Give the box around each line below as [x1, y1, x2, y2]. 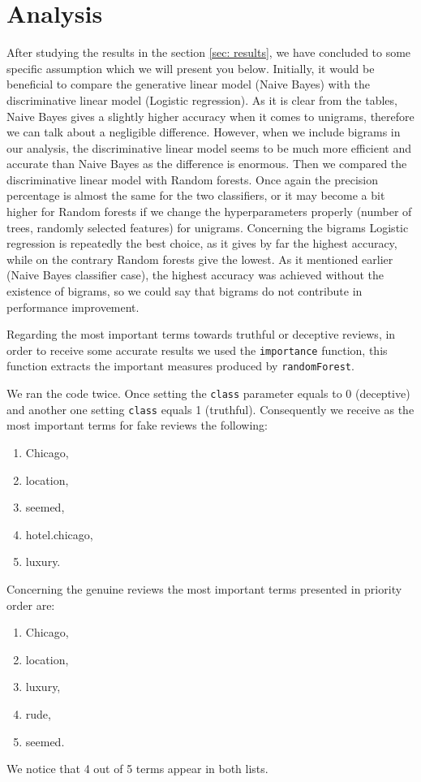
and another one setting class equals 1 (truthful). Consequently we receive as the [6, 400, 415, 417]
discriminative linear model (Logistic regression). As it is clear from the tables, [6, 91, 397, 108]
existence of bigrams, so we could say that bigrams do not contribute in [6, 283, 363, 300]
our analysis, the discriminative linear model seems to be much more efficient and [6, 139, 412, 156]
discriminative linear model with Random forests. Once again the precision [6, 171, 378, 188]
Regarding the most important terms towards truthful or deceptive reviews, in [6, 326, 396, 343]
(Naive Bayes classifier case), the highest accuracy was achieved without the [6, 266, 384, 283]
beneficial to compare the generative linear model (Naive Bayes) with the [6, 76, 370, 93]
